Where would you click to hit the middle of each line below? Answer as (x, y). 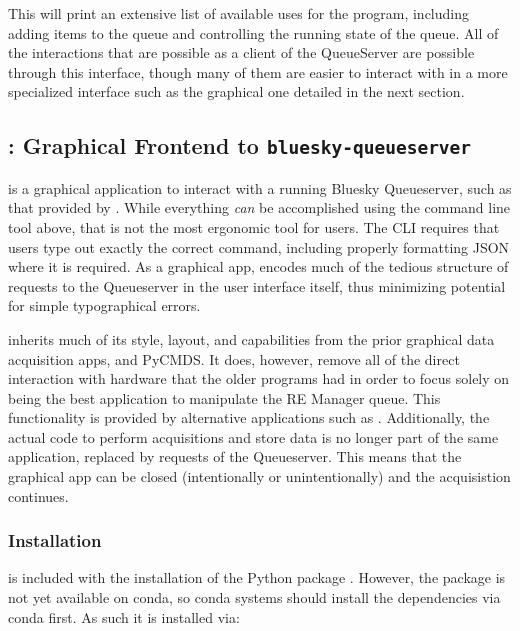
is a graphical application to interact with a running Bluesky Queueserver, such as (260, 187)
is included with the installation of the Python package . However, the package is (257, 577)
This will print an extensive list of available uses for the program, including (239, 13)
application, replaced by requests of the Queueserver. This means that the (235, 456)
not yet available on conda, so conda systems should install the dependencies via (254, 597)
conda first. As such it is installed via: (124, 616)
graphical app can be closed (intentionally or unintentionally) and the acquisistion (259, 476)
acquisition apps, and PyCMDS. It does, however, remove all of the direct (234, 358)
